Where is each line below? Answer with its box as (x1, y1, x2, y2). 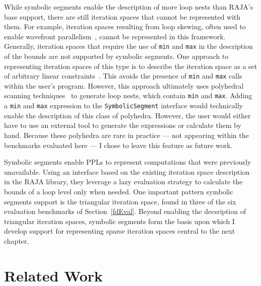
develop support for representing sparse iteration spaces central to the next (4, 226, 235, 236)
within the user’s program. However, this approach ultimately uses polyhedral (4, 80, 244, 91)
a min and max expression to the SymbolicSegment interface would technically (4, 100, 243, 111)
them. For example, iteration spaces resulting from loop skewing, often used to (4, 21, 246, 32)
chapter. (4, 235, 29, 246)
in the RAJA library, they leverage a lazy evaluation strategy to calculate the (4, 176, 243, 187)
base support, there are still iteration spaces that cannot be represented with (4, 11, 241, 22)
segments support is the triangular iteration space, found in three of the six (4, 196, 236, 206)
